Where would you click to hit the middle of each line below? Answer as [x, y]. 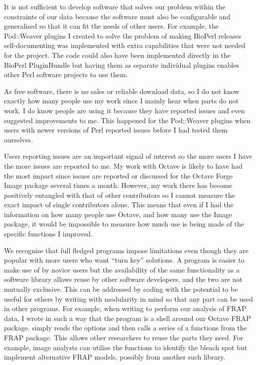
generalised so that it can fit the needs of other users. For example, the [111, 26]
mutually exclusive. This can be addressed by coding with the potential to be [121, 289]
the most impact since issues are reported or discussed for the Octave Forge [118, 175]
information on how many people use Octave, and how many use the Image [118, 214]
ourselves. [19, 139]
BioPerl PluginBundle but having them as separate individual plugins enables [122, 65]
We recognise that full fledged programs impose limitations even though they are [126, 250]
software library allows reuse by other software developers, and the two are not [123, 279]
